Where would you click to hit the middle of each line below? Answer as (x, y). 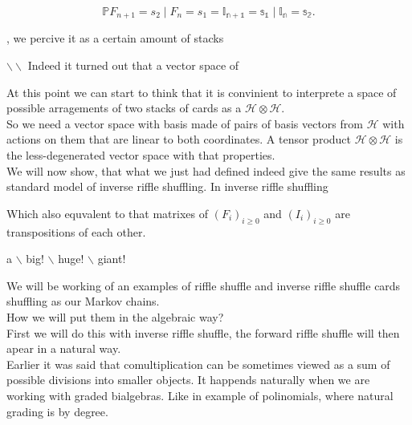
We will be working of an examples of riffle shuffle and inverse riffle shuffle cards (204, 285)
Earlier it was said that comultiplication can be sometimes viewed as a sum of (198, 364)
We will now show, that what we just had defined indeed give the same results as (206, 170)
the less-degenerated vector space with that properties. (141, 155)
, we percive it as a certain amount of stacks (115, 38)
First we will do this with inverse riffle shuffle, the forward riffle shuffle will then (203, 332)
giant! (112, 259)
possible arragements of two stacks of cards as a (124, 108)
